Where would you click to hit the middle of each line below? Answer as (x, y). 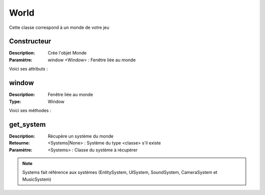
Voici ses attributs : (28, 69)
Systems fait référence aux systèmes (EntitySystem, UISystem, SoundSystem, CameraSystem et (120, 172)
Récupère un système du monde (81, 136)
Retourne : (20, 143)
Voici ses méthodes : (30, 110)
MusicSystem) (37, 179)
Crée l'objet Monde (67, 53)
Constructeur (30, 41)
